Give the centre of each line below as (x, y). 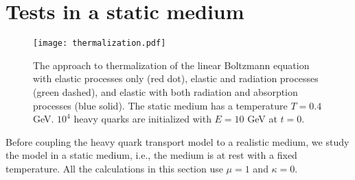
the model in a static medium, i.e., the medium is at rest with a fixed (151, 155)
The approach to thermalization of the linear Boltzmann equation (171, 65)
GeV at (262, 119)
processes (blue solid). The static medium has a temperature (160, 105)
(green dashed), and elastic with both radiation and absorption (165, 91)
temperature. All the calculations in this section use (114, 168)
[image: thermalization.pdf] (100, 43)
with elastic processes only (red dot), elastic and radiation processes (176, 78)
